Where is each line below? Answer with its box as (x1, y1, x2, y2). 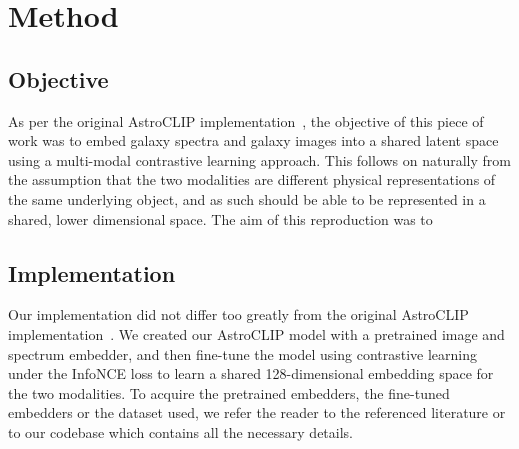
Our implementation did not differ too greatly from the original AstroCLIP (8, 304, 469, 325)
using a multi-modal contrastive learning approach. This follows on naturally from (8, 149, 511, 170)
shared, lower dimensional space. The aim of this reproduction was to (8, 208, 433, 229)
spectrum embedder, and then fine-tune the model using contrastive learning (8, 343, 478, 364)
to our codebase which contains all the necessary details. (8, 421, 353, 442)
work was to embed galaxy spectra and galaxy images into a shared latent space (8, 130, 499, 151)
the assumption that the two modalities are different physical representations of (8, 169, 496, 190)
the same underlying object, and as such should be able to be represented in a (8, 188, 486, 209)
